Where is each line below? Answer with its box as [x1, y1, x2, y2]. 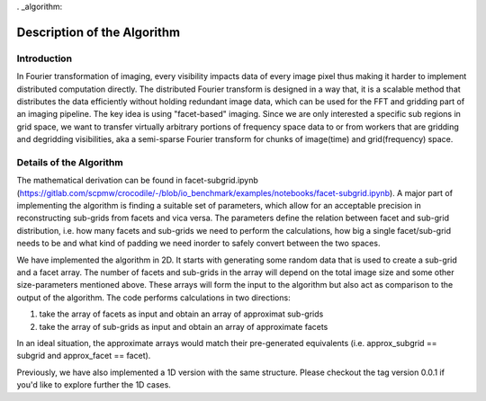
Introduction [16, 52, 72, 65]
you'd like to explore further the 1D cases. [16, 379, 171, 390]
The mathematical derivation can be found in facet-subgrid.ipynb [16, 175, 258, 186]
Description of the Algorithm [16, 24, 181, 40]
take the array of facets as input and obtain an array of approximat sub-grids [39, 308, 324, 319]
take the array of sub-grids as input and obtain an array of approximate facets [39, 321, 328, 332]
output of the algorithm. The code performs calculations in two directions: [16, 292, 292, 303]
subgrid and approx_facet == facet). [16, 351, 151, 361]
